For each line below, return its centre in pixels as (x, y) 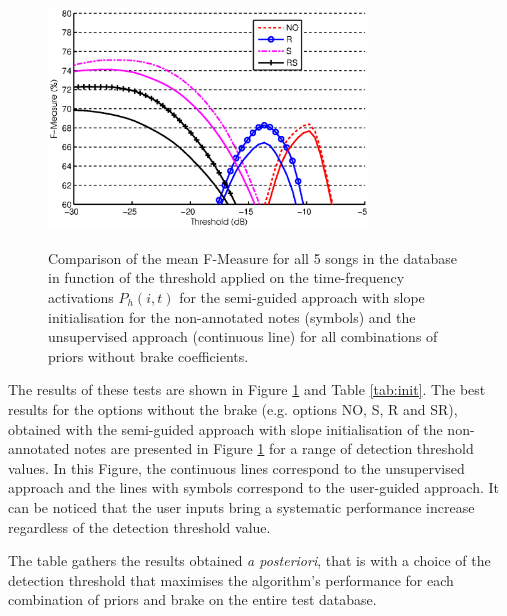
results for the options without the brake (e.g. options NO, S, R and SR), (233, 408)
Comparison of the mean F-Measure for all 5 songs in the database (253, 257)
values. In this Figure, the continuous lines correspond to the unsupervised (236, 467)
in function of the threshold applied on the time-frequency (226, 277)
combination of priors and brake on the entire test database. (192, 599)
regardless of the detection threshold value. (139, 526)
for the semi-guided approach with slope (302, 297)
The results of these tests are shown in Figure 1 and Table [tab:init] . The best (247, 389)
